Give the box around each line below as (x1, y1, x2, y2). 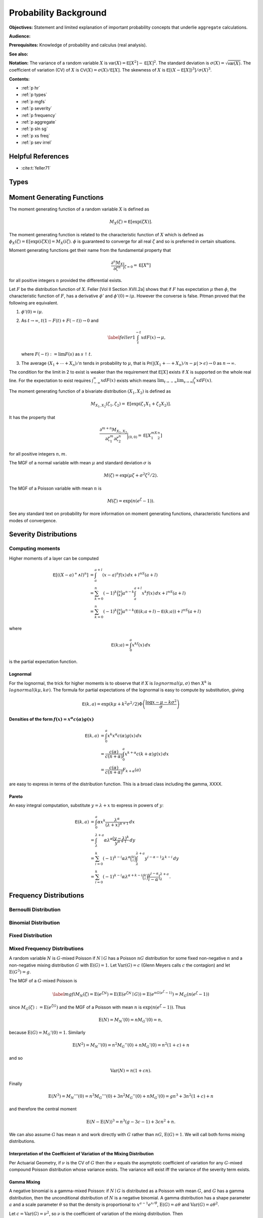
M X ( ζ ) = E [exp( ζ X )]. (109, 219, 153, 226)
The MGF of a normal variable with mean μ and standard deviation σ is (9, 460, 151, 466)
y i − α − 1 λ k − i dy (144, 855, 179, 861)
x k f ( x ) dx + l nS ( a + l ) (142, 590, 186, 596)
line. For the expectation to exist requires (9, 378, 91, 383)
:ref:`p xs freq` (21, 133, 50, 138)
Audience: (9, 33, 31, 39)
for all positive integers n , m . (9, 451, 67, 457)
